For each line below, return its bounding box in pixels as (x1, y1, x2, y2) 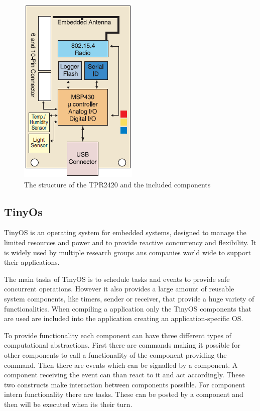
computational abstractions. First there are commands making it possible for (4, 340, 240, 350)
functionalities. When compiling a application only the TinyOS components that (4, 303, 251, 314)
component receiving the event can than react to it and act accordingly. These (4, 369, 245, 380)
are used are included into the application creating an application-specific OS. (4, 313, 243, 324)
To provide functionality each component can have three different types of (4, 330, 231, 340)
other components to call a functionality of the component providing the (4, 349, 227, 360)
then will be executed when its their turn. (4, 398, 133, 409)
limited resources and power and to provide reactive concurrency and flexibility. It (4, 237, 256, 247)
